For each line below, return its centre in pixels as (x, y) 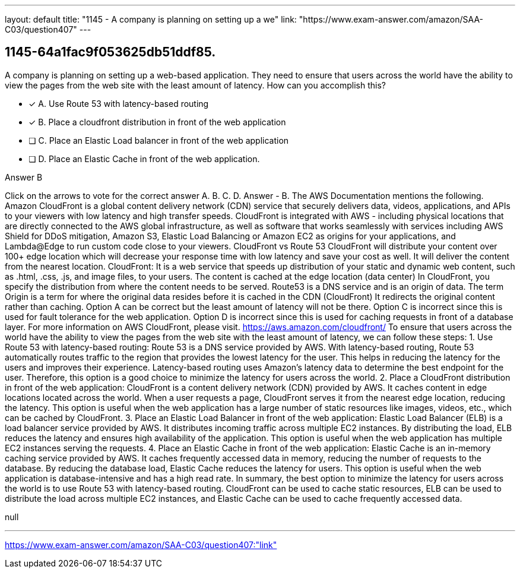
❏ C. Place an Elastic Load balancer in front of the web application (159, 140)
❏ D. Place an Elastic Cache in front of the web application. (144, 159)
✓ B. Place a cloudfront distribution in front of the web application (157, 122)
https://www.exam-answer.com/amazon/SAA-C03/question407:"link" (141, 544)
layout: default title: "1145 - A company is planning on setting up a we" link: (151, 19)
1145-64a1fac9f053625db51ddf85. (110, 52)
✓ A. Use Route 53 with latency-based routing (119, 103)
